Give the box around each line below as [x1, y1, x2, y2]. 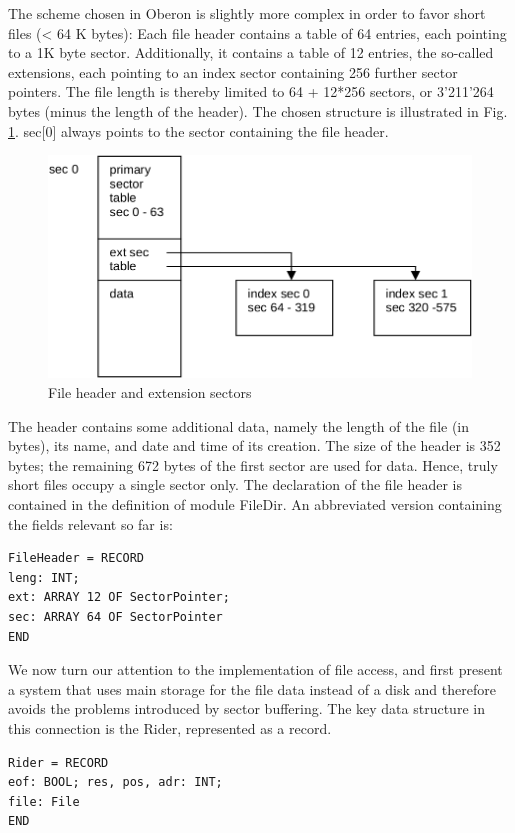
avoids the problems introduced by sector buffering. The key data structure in [8, 698, 485, 719]
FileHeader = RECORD [8, 551, 145, 566]
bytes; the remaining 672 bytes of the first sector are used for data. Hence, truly [8, 454, 498, 475]
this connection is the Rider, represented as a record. [8, 717, 332, 738]
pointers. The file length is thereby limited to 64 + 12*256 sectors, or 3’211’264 [8, 81, 494, 102]
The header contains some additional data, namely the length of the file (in [8, 415, 470, 436]
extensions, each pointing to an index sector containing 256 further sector [8, 61, 458, 82]
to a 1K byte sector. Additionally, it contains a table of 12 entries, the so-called [8, 42, 494, 63]
